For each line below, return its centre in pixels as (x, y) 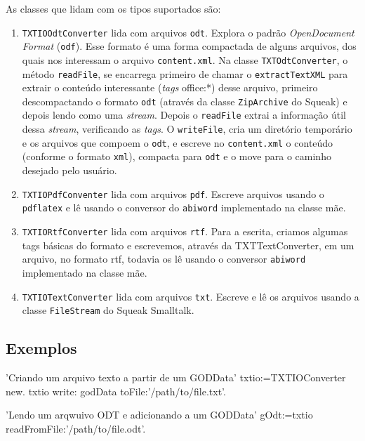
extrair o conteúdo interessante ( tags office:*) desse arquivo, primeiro (170, 87)
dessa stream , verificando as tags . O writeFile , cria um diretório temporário (187, 129)
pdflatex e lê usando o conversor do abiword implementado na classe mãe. (184, 208)
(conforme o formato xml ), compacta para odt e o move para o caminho (177, 156)
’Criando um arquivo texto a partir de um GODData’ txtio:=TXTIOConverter (176, 377)
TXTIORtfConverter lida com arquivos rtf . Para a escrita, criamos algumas (185, 231)
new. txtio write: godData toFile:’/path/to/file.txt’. (116, 391)
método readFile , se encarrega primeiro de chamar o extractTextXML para (185, 73)
